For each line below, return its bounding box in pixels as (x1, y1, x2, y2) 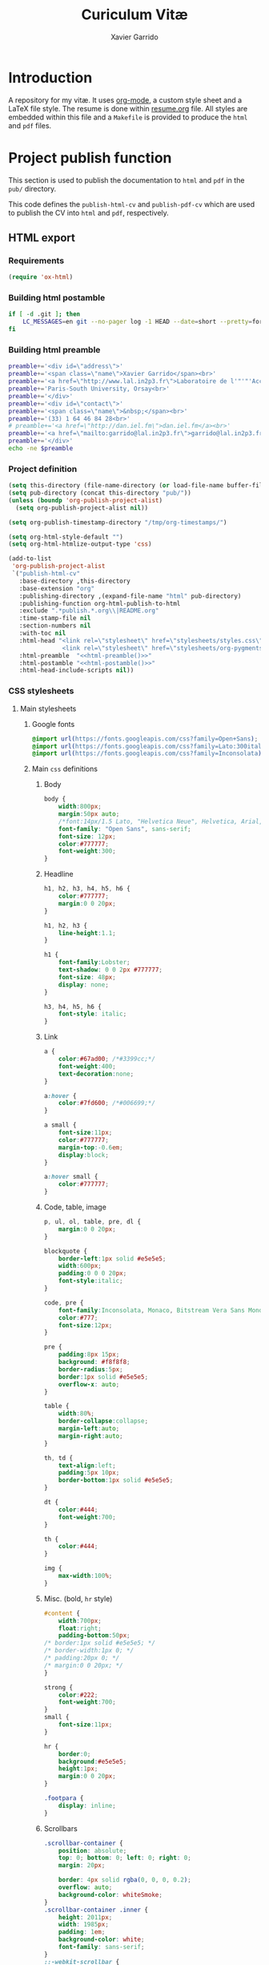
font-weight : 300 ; (58, 847, 116, 855)
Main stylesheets (19, 704, 77, 713)
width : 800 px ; (58, 803, 102, 811)
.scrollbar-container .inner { (43, 1906, 149, 1914)
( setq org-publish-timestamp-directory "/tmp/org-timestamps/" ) (8, 518, 227, 527)
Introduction (8, 68, 93, 87)
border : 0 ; (58, 1749, 91, 1758)
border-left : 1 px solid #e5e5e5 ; (58, 1254, 167, 1263)
